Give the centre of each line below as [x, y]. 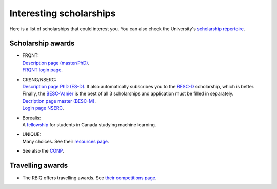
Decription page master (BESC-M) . [59, 101]
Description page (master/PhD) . [56, 63]
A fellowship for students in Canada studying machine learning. [89, 125]
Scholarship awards [42, 43]
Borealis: [32, 118]
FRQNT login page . [42, 70]
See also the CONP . [43, 151]
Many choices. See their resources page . [66, 141]
